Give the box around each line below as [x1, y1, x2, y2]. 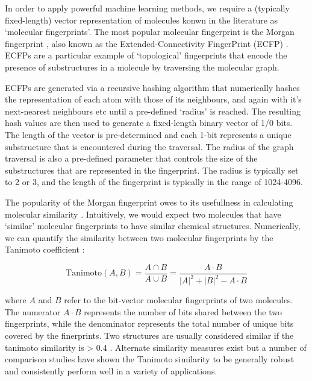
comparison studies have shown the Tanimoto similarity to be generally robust [5, 353, 295, 365]
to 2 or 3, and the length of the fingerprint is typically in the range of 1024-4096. [5, 175, 303, 188]
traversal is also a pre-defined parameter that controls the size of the [5, 152, 258, 165]
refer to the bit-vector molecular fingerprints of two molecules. [64, 294, 293, 306]
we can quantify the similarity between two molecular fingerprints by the [5, 231, 273, 244]
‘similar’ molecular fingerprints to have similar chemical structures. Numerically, [5, 219, 301, 232]
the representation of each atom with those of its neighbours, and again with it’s [5, 93, 302, 105]
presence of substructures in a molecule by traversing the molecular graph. [5, 60, 279, 73]
